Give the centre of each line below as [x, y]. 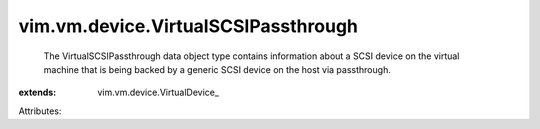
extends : [37, 92]
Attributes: [40, 111]
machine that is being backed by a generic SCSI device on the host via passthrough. [217, 69]
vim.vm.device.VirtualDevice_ [158, 92]
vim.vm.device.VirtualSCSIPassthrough [188, 26]
